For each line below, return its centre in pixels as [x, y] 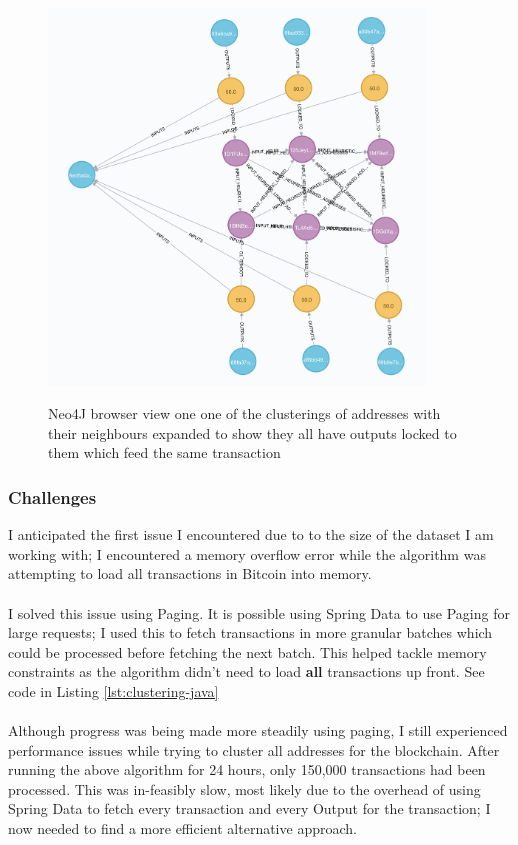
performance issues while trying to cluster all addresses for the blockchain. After [254, 749]
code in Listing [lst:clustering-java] [113, 690]
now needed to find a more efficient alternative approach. [182, 828]
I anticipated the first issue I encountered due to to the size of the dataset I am [251, 534]
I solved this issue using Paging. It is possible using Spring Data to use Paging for [259, 612]
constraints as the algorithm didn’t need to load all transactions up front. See [246, 671]
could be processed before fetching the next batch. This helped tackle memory [247, 651]
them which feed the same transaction [164, 452]
